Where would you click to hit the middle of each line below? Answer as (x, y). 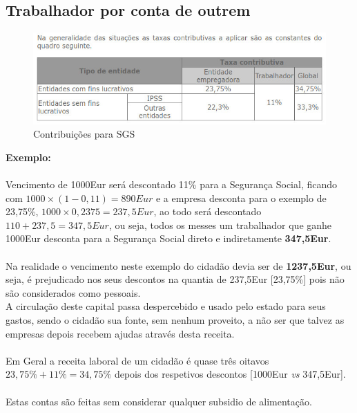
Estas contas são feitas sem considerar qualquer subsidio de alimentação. (159, 401)
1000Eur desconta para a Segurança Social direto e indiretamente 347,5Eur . (168, 238)
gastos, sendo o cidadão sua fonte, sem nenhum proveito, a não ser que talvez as (175, 320)
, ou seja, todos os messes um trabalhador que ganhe (220, 224)
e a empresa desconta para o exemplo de (241, 198)
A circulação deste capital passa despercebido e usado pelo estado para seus (166, 306)
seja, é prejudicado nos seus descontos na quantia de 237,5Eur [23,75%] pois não (175, 279)
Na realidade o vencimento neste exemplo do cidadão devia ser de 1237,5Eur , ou (178, 265)
